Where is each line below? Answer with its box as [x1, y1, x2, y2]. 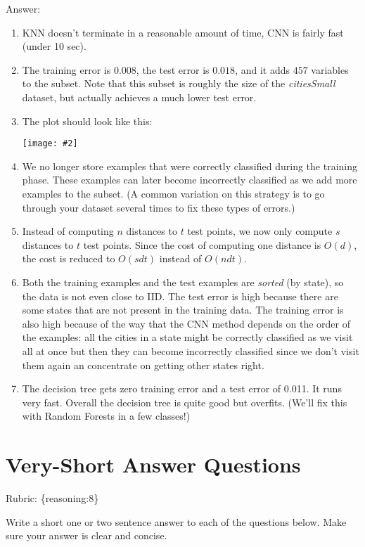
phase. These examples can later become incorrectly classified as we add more [22, 172, 357, 187]
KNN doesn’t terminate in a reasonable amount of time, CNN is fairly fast [22, 25, 344, 39]
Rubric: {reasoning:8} [6, 491, 99, 506]
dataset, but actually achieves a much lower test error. [22, 89, 257, 104]
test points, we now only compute [187, 224, 333, 238]
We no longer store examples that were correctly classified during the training [22, 158, 357, 173]
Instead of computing [22, 224, 114, 238]
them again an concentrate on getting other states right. [22, 357, 264, 372]
